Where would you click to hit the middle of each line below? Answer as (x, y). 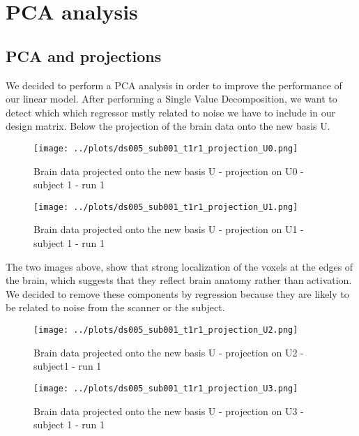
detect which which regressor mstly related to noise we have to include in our (170, 112)
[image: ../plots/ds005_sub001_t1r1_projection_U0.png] (166, 148)
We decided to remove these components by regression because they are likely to (177, 293)
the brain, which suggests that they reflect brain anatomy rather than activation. (179, 280)
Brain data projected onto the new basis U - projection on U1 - (169, 229)
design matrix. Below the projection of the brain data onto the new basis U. (168, 126)
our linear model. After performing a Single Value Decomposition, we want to (171, 99)
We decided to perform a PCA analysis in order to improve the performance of (174, 85)
